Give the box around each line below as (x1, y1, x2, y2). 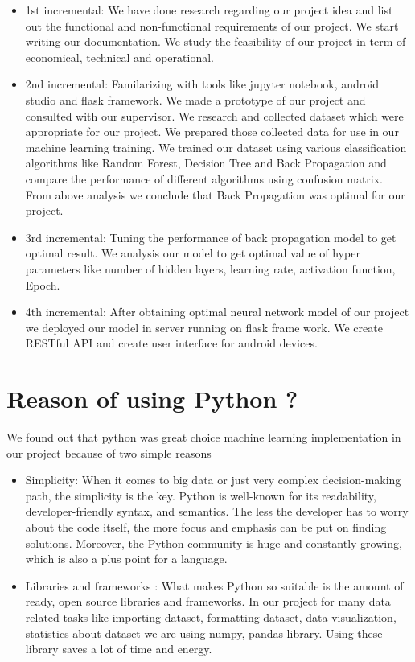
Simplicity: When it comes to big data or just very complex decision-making (25, 471, 401, 488)
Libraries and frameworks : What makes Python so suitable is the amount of (25, 577, 404, 594)
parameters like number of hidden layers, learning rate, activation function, (25, 260, 396, 277)
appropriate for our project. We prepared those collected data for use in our (25, 123, 399, 140)
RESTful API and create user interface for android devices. (25, 335, 318, 352)
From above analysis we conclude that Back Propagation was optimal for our (25, 186, 405, 203)
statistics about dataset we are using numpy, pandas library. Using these (25, 624, 383, 641)
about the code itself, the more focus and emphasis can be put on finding (25, 518, 387, 535)
